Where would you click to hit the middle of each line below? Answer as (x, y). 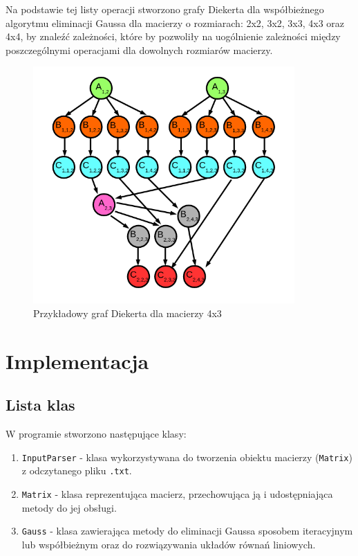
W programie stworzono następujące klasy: (96, 434)
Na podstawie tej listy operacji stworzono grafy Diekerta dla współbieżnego (165, 9)
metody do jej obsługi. (69, 507)
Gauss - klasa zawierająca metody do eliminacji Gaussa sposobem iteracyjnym (187, 531)
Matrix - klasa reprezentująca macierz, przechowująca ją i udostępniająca (177, 494)
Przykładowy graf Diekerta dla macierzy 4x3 (128, 313)
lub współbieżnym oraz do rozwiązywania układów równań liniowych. (169, 544)
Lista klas (40, 405)
